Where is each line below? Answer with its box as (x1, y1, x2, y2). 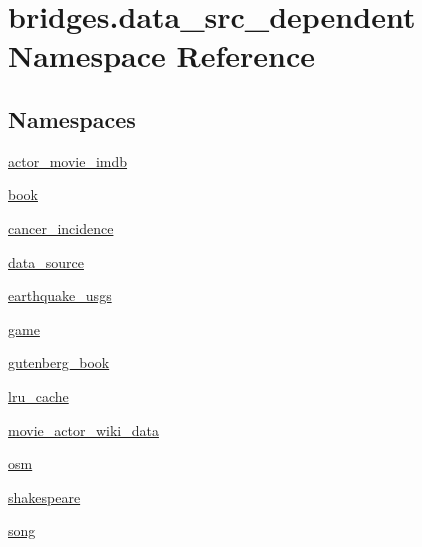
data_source (8, 251, 84, 272)
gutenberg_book (8, 352, 110, 373)
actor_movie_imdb (8, 150, 128, 171)
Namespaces (8, 103, 136, 134)
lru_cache (8, 385, 69, 406)
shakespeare (8, 486, 81, 507)
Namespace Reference (8, 35, 315, 76)
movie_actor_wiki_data (8, 419, 159, 440)
